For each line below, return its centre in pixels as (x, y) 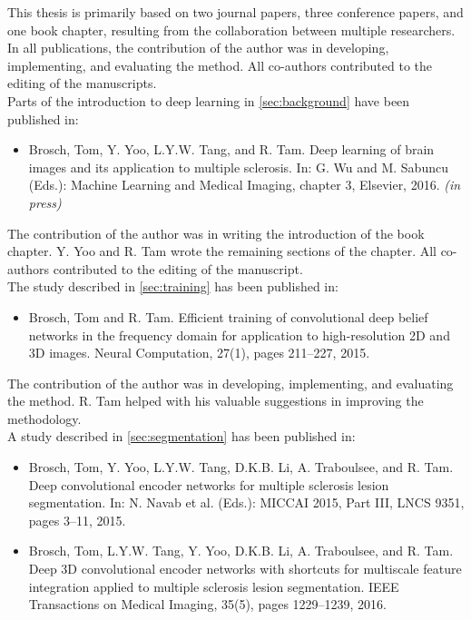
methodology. (44, 418)
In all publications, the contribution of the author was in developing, (198, 48)
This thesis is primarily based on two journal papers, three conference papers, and (235, 12)
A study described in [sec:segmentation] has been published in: (182, 436)
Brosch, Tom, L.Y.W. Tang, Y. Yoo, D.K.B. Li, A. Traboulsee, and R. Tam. (241, 551)
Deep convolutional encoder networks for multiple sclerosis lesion (209, 484)
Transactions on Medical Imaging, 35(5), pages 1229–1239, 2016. (208, 604)
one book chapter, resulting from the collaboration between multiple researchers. (231, 30)
